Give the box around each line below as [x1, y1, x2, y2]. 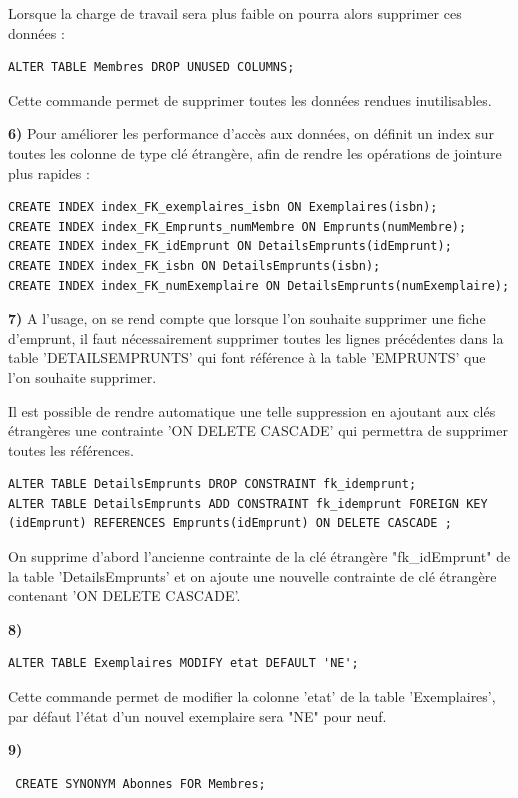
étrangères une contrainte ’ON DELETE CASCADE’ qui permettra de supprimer [8, 420, 508, 441]
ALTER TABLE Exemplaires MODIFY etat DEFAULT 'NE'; [8, 656, 359, 671]
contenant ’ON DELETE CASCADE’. [8, 585, 241, 606]
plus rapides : [8, 162, 90, 183]
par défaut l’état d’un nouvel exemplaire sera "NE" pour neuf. [8, 705, 387, 726]
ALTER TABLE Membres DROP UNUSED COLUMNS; [8, 60, 295, 75]
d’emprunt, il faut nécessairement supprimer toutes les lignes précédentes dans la [8, 327, 504, 348]
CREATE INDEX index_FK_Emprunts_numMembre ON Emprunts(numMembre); [8, 219, 467, 234]
